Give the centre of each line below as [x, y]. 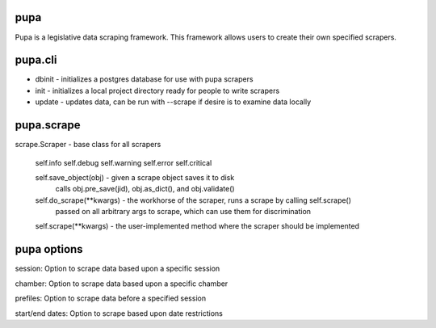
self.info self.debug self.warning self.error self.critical [124, 162]
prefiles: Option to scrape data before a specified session [110, 298]
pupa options [49, 249]
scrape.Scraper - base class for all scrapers [88, 145]
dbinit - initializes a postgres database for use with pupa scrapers [144, 79]
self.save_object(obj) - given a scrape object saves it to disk [135, 177]
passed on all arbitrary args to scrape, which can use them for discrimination [183, 212]
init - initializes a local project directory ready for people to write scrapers [157, 90]
